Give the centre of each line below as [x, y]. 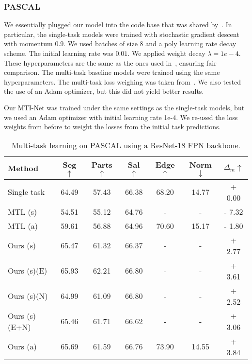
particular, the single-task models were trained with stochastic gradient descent [122, 34]
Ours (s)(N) [28, 296]
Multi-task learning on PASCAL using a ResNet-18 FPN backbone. [126, 145]
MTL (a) [23, 225]
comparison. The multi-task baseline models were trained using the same [112, 72]
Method [23, 168]
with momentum [28, 43]
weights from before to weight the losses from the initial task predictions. [112, 127]
